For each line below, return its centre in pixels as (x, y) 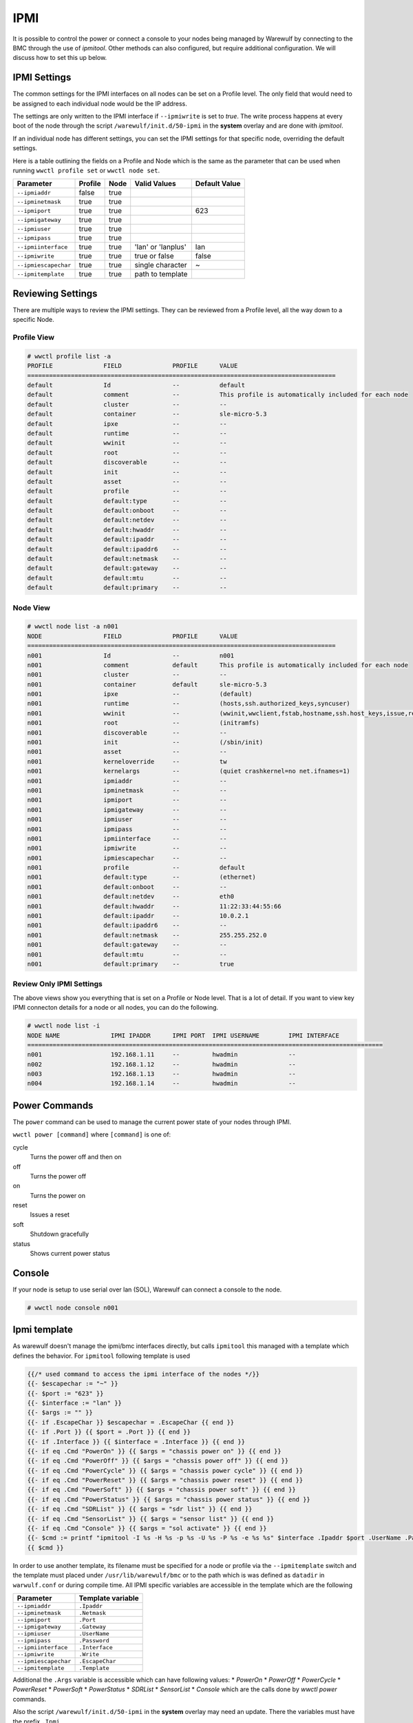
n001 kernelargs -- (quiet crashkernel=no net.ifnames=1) (189, 771)
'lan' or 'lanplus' (161, 247)
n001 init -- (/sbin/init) (145, 742)
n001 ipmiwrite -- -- (127, 848)
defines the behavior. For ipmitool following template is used (102, 1356)
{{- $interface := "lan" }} (74, 1403)
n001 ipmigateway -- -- (127, 809)
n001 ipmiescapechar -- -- (127, 858)
